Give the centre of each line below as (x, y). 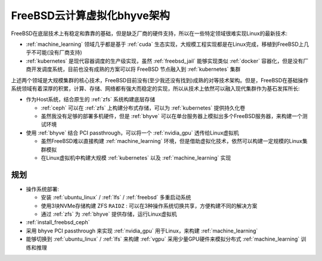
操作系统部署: (43, 189)
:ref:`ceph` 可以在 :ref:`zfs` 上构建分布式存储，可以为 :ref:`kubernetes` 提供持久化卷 (143, 108)
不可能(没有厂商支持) (57, 52)
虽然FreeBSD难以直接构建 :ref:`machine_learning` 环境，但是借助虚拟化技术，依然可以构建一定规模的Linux (171, 141)
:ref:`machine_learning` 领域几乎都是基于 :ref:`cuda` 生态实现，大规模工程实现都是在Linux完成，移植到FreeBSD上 (165, 44)
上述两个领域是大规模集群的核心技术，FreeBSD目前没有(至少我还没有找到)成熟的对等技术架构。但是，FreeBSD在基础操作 (160, 80)
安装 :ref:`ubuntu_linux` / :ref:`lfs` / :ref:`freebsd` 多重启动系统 (116, 197)
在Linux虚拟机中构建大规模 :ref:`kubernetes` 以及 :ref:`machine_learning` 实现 (136, 158)
